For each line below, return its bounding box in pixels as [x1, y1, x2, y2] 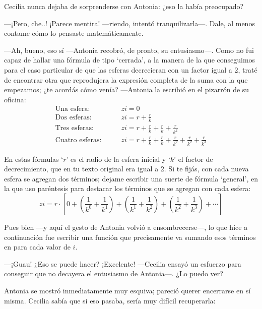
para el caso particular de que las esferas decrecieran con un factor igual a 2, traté [4, 64, 257, 75]
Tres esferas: [55, 125, 94, 132]
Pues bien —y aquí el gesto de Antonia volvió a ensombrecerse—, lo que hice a [4, 221, 248, 232]
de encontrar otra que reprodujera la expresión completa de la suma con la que [4, 74, 248, 85]
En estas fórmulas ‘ [4, 153, 63, 164]
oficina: [4, 94, 26, 104]
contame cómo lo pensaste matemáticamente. [4, 28, 144, 38]
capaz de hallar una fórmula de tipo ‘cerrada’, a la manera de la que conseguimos [4, 54, 255, 65]
